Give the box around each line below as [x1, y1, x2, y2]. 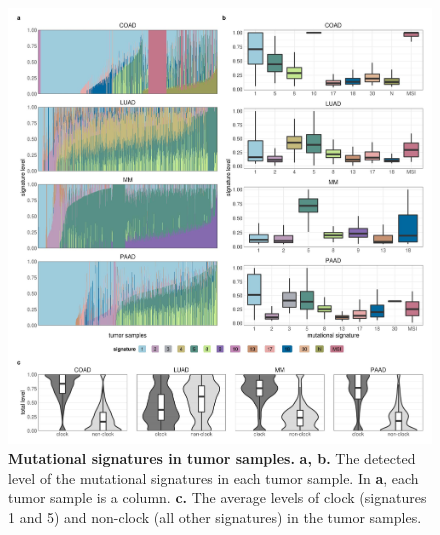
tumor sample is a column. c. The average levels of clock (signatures [8, 487, 427, 508]
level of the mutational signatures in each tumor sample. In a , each [8, 467, 419, 488]
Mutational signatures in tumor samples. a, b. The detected [8, 447, 416, 468]
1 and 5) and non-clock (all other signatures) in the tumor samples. [8, 506, 422, 527]
